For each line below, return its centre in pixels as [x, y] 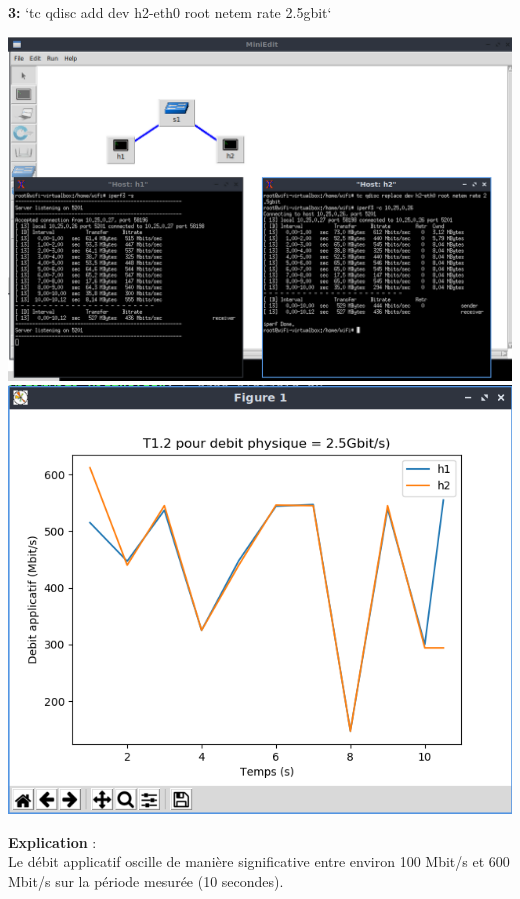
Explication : [52, 841]
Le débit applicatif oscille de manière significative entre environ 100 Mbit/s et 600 [259, 861]
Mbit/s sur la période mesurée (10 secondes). [146, 880]
